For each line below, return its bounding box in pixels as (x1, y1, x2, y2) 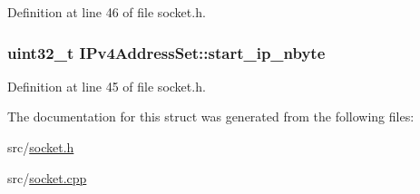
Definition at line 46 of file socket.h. (7, 3, 206, 21)
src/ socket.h (7, 138, 74, 156)
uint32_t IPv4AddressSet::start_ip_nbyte (7, 41, 326, 63)
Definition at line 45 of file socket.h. (7, 76, 206, 95)
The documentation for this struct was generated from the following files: (7, 107, 415, 126)
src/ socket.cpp (7, 168, 87, 187)
